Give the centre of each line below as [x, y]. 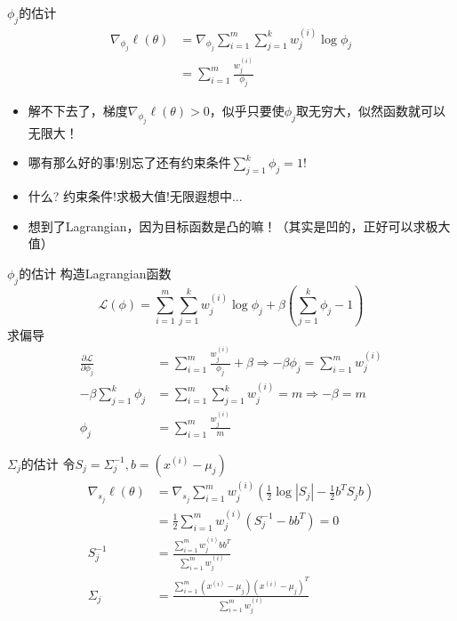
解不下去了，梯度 [78, 111]
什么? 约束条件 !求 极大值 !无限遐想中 [130, 196]
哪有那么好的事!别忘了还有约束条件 [129, 162]
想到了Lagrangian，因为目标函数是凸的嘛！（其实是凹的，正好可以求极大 [239, 226]
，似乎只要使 [247, 111]
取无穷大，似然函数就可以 [371, 111]
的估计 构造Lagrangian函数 [95, 273]
